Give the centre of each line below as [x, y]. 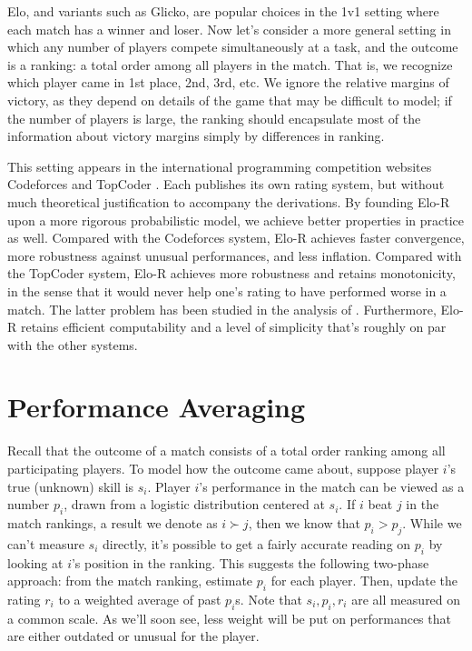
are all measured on [406, 599]
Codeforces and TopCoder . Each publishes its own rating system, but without [226, 184]
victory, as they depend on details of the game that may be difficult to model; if [230, 100]
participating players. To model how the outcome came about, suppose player [223, 468]
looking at [35, 562]
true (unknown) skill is [71, 486]
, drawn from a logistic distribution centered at [194, 504]
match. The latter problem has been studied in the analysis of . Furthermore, [222, 309]
